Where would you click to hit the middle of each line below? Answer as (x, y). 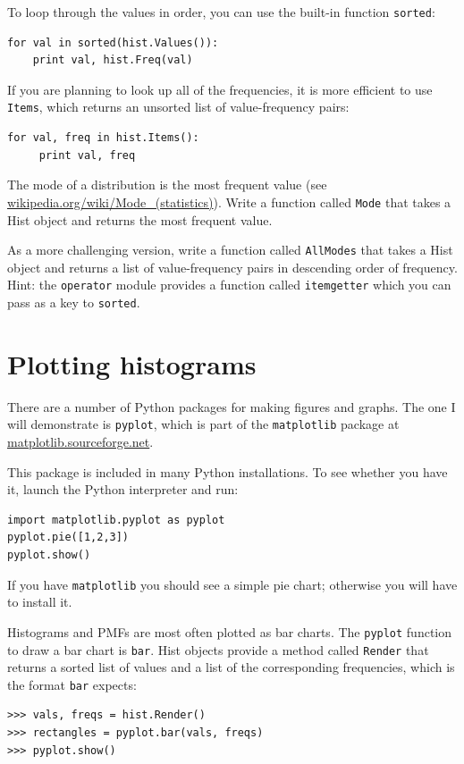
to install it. (40, 602)
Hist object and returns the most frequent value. (140, 219)
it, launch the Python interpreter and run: (123, 489)
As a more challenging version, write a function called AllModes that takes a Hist (230, 250)
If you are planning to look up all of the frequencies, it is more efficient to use (220, 89)
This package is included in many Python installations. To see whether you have (228, 471)
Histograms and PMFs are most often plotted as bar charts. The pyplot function (230, 631)
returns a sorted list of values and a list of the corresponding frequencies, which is (231, 667)
